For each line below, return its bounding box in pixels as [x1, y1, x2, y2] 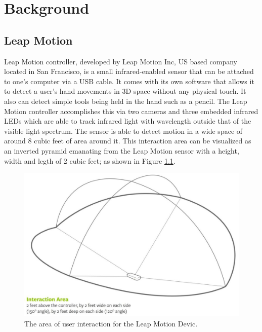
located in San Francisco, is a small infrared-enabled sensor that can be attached [4, 66, 254, 77]
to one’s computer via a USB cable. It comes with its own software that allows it [4, 76, 254, 86]
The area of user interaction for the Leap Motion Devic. [24, 318, 198, 328]
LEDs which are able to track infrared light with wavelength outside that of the [4, 116, 251, 126]
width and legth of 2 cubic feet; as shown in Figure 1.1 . [4, 155, 176, 166]
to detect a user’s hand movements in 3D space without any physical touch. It [4, 86, 246, 96]
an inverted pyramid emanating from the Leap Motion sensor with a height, [4, 145, 239, 156]
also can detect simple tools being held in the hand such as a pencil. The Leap [4, 95, 247, 106]
